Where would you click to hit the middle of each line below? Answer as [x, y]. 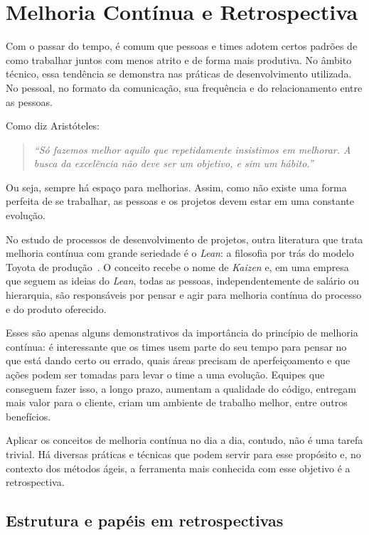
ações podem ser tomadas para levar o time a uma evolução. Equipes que [165, 374]
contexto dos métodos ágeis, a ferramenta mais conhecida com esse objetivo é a [178, 468]
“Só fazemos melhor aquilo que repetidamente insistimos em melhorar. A [192, 149]
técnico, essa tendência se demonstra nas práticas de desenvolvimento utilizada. [179, 74]
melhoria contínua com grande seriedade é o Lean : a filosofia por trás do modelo [180, 253]
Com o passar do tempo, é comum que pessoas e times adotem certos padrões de [182, 46]
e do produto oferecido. [56, 308]
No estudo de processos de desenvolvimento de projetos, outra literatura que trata [184, 239]
